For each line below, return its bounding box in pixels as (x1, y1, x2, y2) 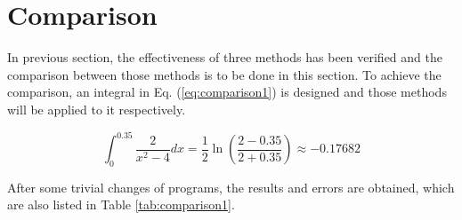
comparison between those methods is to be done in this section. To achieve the (7, 65, 442, 83)
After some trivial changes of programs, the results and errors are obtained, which (7, 177, 455, 196)
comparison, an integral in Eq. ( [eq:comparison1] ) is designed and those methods (7, 82, 447, 101)
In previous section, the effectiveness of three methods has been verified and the (7, 48, 442, 67)
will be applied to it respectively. (7, 99, 186, 118)
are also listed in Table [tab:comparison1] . (7, 195, 235, 214)
